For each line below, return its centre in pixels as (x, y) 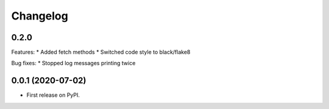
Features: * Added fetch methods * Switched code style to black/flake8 (101, 52)
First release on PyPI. (53, 95)
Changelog (40, 16)
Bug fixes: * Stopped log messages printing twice (73, 63)
